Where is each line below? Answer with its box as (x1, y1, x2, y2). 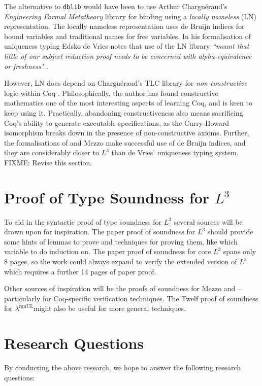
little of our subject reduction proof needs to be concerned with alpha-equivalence (4, 51, 252, 61)
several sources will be (174, 216, 243, 227)
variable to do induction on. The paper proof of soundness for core (4, 246, 211, 257)
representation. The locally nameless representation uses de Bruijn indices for (4, 21, 245, 31)
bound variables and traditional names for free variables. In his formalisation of (4, 30, 251, 41)
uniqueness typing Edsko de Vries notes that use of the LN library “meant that (4, 41, 249, 51)
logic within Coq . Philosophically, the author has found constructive (4, 87, 218, 98)
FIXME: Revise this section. (4, 157, 92, 167)
